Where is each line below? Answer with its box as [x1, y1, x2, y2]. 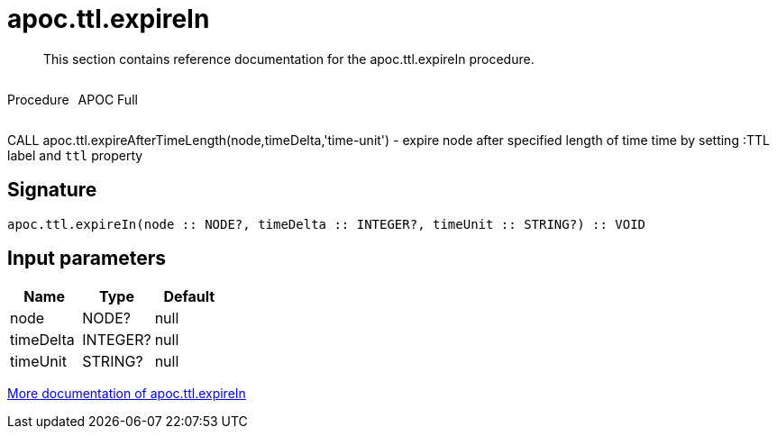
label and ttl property [7, 147, 143, 163]
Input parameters [7, 247, 167, 270]
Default [163, 287, 215, 306]
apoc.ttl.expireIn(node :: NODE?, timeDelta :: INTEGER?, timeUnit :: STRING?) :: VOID [7, 216, 646, 232]
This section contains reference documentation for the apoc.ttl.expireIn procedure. [43, 50, 535, 67]
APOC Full [78, 91, 138, 107]
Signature [7, 178, 97, 202]
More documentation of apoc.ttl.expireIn [7, 386, 246, 402]
